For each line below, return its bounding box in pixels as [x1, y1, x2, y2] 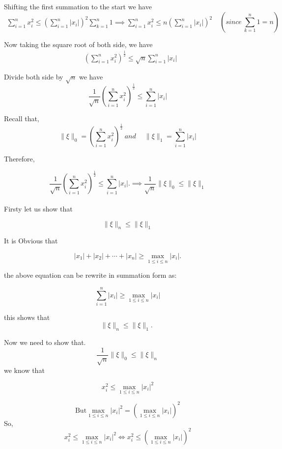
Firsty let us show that [4, 203, 73, 213]
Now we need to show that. [4, 337, 86, 347]
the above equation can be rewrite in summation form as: [4, 270, 177, 280]
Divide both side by [4, 72, 63, 82]
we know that [4, 365, 45, 375]
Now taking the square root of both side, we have [4, 39, 153, 49]
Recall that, [4, 113, 39, 124]
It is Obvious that [4, 236, 58, 246]
